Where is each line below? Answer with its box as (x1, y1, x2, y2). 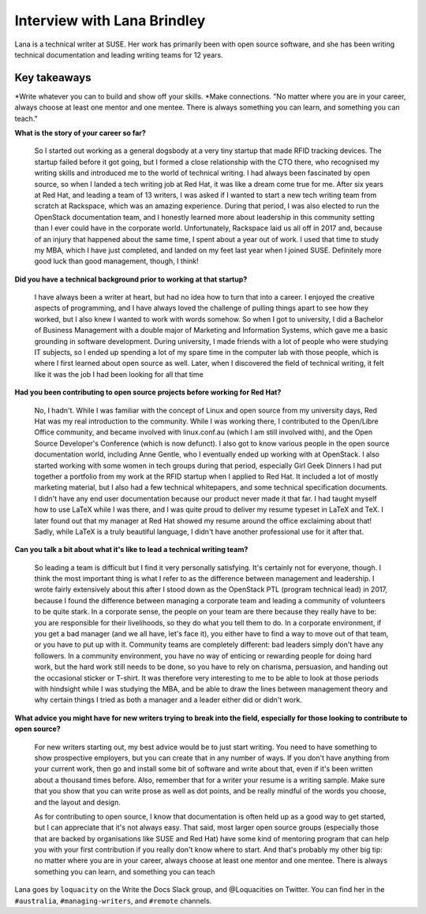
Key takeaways (14, 71, 92, 84)
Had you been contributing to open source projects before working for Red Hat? (14, 387, 282, 397)
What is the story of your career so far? (14, 129, 146, 138)
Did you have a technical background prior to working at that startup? (14, 274, 248, 284)
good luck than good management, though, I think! (34, 256, 199, 266)
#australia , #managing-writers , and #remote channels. (14, 896, 212, 905)
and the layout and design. (34, 797, 121, 807)
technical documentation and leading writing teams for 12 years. (14, 50, 224, 59)
